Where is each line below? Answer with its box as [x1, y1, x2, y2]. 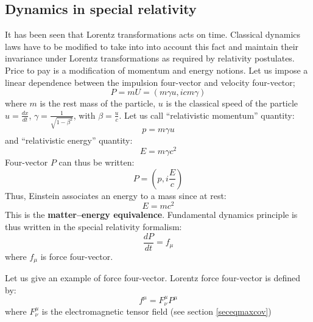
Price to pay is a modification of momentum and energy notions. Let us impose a [5, 63, 308, 76]
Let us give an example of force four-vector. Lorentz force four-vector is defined [5, 271, 300, 284]
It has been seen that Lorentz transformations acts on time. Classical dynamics [5, 28, 301, 41]
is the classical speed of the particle [166, 97, 298, 110]
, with [73, 108, 96, 121]
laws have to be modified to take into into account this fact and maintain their [5, 40, 299, 52]
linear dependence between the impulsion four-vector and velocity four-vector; [5, 75, 295, 88]
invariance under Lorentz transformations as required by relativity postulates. [5, 52, 295, 65]
